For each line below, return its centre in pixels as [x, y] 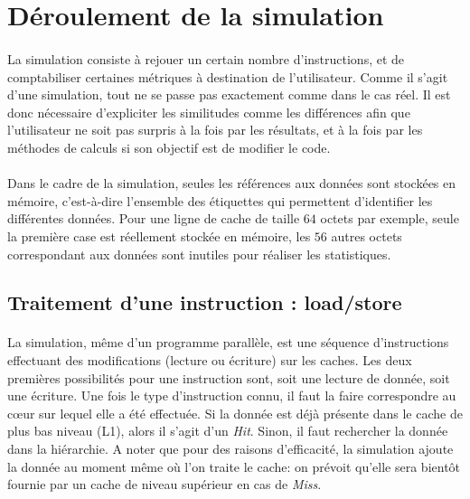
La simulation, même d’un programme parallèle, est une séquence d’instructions [228, 342]
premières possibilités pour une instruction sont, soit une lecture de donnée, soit [229, 377]
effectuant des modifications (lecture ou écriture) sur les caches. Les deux [210, 360]
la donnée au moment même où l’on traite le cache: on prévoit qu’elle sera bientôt [234, 466]
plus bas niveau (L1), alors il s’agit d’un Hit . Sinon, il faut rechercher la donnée [228, 431]
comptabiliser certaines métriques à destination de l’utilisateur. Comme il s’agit [228, 76]
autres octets [367, 235]
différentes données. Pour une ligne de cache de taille [154, 218]
